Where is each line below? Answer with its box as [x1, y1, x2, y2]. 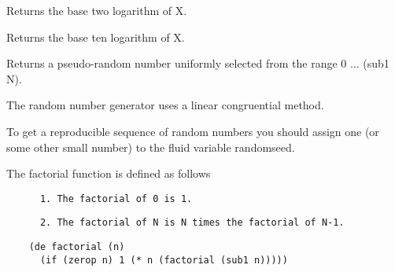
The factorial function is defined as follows [6, 165, 211, 182]
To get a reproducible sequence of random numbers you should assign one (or [6, 123, 379, 139]
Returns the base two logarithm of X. [6, 2, 187, 18]
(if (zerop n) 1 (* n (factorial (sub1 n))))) [39, 254, 288, 266]
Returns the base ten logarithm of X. [6, 28, 185, 45]
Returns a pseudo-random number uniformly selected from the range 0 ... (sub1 [6, 55, 389, 72]
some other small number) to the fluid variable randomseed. [6, 138, 295, 155]
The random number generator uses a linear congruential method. [6, 97, 324, 113]
